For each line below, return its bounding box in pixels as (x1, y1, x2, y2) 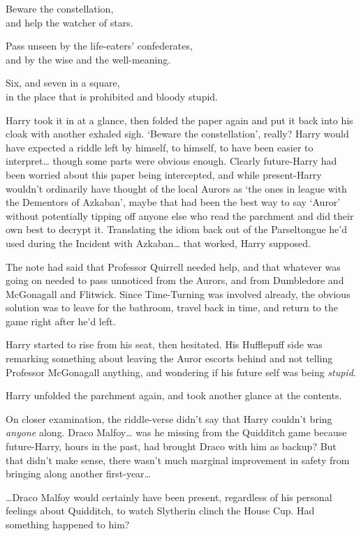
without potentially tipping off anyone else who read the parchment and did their (6, 208, 354, 223)
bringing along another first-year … (6, 466, 151, 481)
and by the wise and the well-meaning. (6, 52, 171, 66)
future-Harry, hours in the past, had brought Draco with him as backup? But (6, 439, 337, 454)
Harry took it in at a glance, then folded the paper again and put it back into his (6, 112, 353, 127)
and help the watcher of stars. (6, 15, 133, 29)
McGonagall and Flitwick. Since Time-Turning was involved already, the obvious (6, 286, 351, 301)
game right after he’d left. (6, 313, 116, 328)
